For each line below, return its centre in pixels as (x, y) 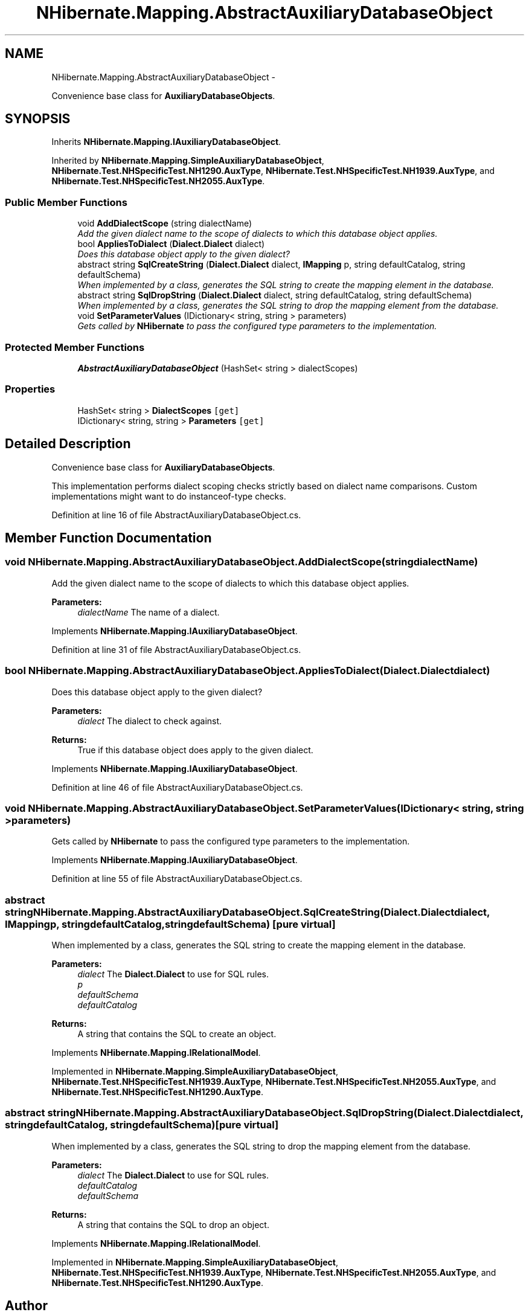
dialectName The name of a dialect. (149, 612)
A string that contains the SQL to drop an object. (173, 1224)
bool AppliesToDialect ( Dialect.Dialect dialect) (171, 244)
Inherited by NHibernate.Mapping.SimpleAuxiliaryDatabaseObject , (188, 161)
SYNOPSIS (38, 119)
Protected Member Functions (75, 347)
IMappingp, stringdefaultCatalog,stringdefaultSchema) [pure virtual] (170, 924)
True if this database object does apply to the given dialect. (195, 750)
